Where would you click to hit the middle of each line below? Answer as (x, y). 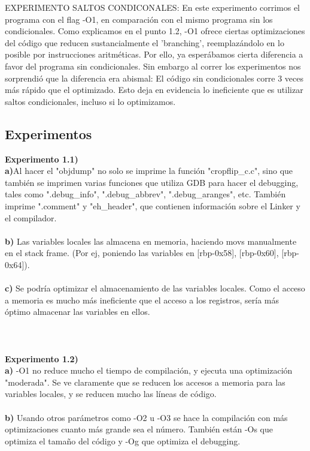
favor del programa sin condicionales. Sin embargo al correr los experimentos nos (153, 66)
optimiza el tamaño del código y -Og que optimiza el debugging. (123, 441)
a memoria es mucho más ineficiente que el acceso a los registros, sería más (142, 300)
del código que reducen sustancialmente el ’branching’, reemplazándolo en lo (145, 42)
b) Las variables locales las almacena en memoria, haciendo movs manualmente (151, 241)
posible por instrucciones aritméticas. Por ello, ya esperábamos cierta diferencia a (154, 54)
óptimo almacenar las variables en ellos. (77, 312)
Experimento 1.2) (42, 358)
